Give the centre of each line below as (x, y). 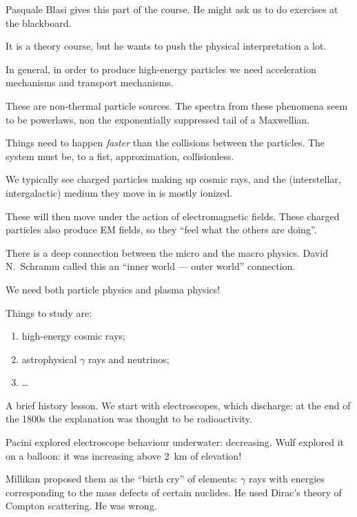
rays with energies (286, 479)
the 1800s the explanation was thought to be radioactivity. (129, 419)
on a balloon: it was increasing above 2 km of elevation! (124, 455)
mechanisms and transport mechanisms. (90, 82)
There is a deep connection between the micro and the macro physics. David (167, 252)
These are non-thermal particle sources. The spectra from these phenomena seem (177, 105)
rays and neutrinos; (129, 359)
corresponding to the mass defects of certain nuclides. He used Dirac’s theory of (174, 492)
